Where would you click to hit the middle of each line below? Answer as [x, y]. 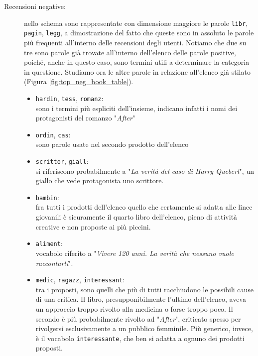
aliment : [49, 243]
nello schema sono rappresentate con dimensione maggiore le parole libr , [136, 23]
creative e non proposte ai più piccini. [93, 226]
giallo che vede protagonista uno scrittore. [100, 180]
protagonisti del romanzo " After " [85, 118]
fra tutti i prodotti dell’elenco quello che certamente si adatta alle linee [144, 207]
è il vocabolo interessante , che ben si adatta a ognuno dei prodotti [140, 338]
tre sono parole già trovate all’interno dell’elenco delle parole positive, [130, 52]
